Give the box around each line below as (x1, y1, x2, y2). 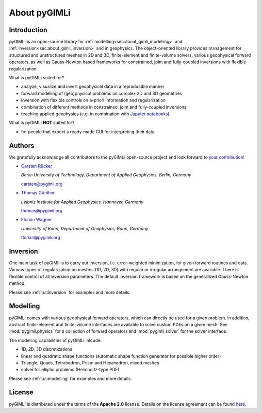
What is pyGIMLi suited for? (9, 75, 65, 81)
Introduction (9, 26, 48, 34)
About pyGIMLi (9, 7, 71, 18)
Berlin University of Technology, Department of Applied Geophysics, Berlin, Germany (21, 172, 192, 178)
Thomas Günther (21, 190, 55, 196)
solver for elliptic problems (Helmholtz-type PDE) (21, 367, 120, 373)
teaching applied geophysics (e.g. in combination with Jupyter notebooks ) (21, 111, 170, 117)
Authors (9, 141, 34, 150)
